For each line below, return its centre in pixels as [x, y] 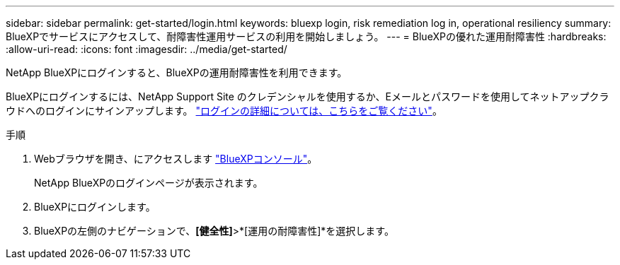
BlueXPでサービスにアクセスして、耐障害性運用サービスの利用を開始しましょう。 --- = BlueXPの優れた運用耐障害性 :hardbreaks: [306, 36]
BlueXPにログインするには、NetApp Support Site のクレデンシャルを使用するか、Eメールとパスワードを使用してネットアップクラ [308, 96]
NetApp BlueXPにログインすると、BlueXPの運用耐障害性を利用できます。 [177, 72]
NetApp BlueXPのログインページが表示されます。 [149, 183]
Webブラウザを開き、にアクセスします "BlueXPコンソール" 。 [176, 159]
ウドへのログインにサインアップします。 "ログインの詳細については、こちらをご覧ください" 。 [224, 111]
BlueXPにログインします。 [95, 207]
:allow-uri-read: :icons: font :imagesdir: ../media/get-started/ [147, 49]
